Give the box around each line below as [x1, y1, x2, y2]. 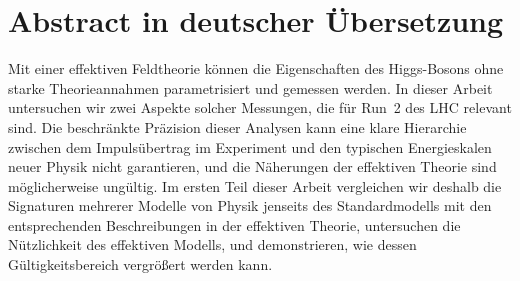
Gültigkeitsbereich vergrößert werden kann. [8, 254, 273, 275]
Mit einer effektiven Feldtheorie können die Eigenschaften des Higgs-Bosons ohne [8, 58, 504, 79]
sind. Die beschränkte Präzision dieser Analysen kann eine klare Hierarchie [8, 116, 467, 137]
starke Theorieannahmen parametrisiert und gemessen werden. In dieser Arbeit [8, 77, 493, 98]
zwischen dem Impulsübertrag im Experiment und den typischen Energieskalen [8, 136, 492, 157]
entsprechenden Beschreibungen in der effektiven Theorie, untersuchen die [8, 214, 461, 235]
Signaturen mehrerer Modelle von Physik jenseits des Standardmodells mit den [8, 195, 492, 216]
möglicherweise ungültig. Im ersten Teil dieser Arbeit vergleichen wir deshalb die [8, 175, 502, 196]
